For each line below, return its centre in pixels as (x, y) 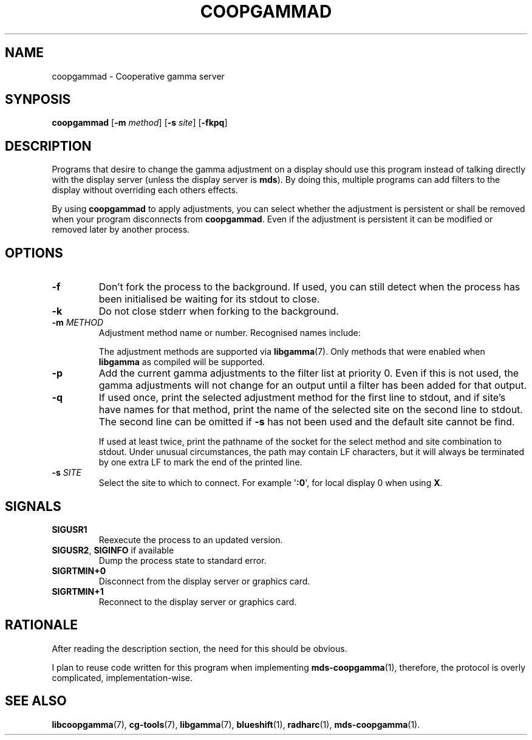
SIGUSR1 (70, 529)
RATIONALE (42, 625)
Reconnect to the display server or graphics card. (198, 601)
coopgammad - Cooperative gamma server (138, 76)
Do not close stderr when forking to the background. (219, 311)
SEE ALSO (36, 701)
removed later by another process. (121, 230)
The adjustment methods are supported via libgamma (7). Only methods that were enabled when (292, 352)
